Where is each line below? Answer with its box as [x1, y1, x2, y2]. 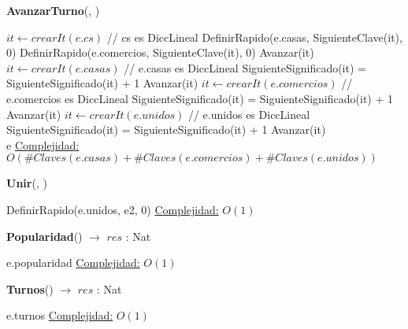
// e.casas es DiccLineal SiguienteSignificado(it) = [124, 59, 366, 76]
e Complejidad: [6, 136, 80, 153]
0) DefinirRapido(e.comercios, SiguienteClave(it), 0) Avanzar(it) [6, 44, 314, 61]
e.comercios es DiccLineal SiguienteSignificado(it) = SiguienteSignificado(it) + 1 [6, 90, 393, 106]
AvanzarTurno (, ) [6, 2, 100, 18]
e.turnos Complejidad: [6, 307, 113, 323]
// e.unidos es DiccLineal [187, 105, 310, 122]
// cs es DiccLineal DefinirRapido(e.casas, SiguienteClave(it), [106, 28, 402, 45]
